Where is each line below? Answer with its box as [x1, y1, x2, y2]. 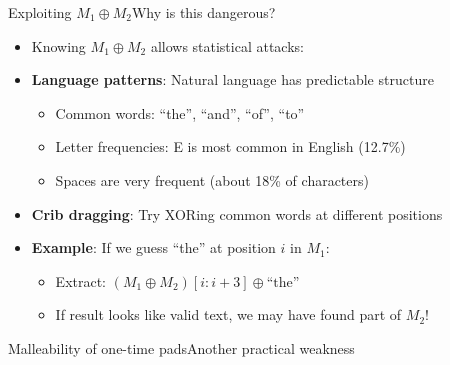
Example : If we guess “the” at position [31, 237, 276, 258]
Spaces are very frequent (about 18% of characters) [55, 169, 369, 190]
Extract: [55, 270, 107, 291]
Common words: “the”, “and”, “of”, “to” [55, 102, 305, 123]
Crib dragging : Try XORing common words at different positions [31, 203, 443, 224]
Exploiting [8, 2, 72, 22]
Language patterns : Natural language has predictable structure [31, 69, 434, 90]
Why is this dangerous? [131, 2, 276, 22]
